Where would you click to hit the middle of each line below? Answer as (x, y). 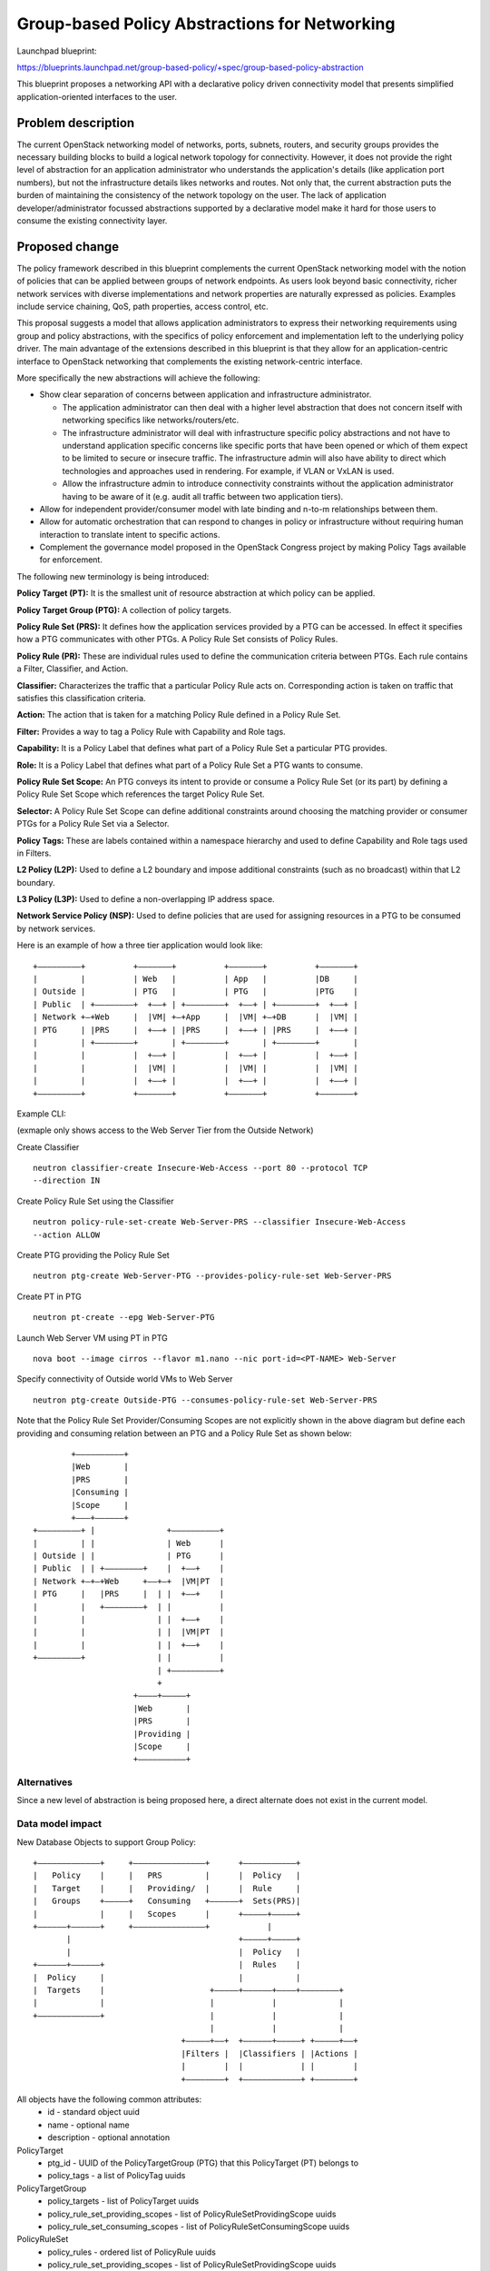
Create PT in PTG (49, 1296)
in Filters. (34, 853)
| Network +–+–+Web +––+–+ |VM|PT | (129, 1581)
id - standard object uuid (93, 2112)
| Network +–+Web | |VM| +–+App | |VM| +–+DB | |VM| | (196, 1017)
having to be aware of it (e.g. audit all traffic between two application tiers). (203, 496)
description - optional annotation (109, 2137)
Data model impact (59, 1824)
